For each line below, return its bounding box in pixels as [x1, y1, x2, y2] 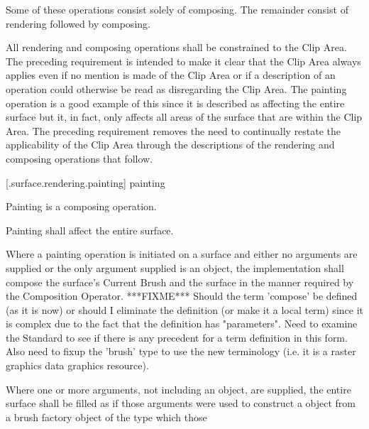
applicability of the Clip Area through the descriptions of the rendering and [6, 137, 335, 152]
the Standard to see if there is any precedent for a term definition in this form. [6, 330, 348, 344]
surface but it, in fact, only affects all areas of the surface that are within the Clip [6, 109, 363, 124]
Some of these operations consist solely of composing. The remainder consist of [6, 2, 348, 16]
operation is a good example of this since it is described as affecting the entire [6, 95, 345, 110]
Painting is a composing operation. [6, 199, 157, 214]
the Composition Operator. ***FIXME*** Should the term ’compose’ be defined [6, 288, 358, 303]
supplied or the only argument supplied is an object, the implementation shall [6, 260, 344, 275]
